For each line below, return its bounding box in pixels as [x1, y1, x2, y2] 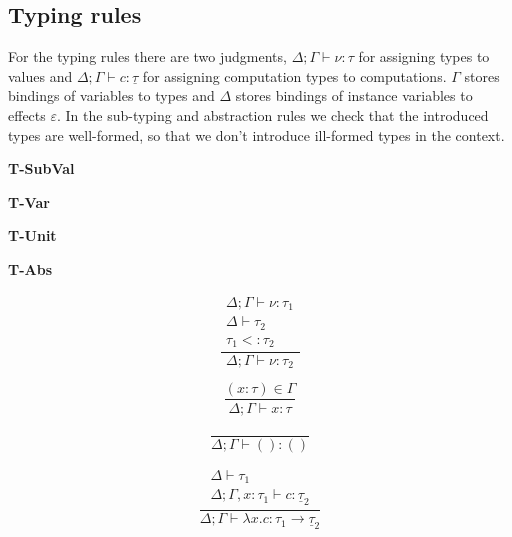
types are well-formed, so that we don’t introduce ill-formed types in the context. [8, 124, 505, 145]
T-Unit [8, 225, 57, 246]
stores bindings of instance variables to [235, 85, 473, 106]
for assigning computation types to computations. [142, 65, 447, 86]
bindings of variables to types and [8, 85, 215, 106]
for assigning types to [358, 46, 490, 67]
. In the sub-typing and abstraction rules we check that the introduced [56, 104, 489, 125]
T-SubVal [8, 158, 75, 179]
